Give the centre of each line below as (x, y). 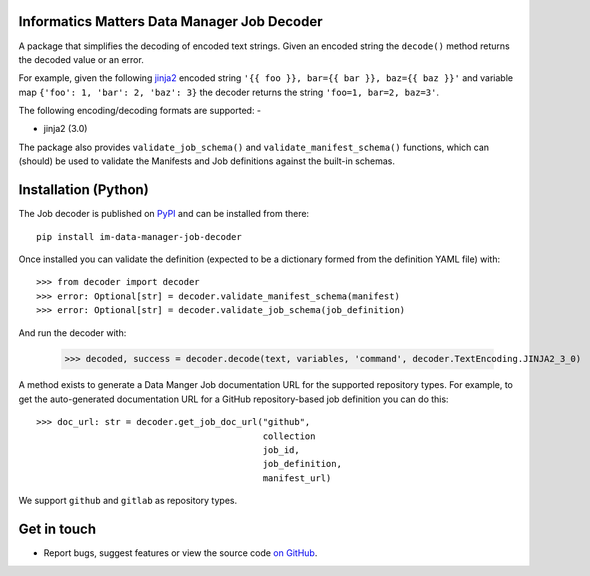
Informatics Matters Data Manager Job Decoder (171, 21)
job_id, (281, 450)
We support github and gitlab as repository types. (128, 501)
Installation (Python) (83, 190)
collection (289, 436)
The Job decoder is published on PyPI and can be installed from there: (164, 214)
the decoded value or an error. (81, 59)
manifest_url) (297, 478)
